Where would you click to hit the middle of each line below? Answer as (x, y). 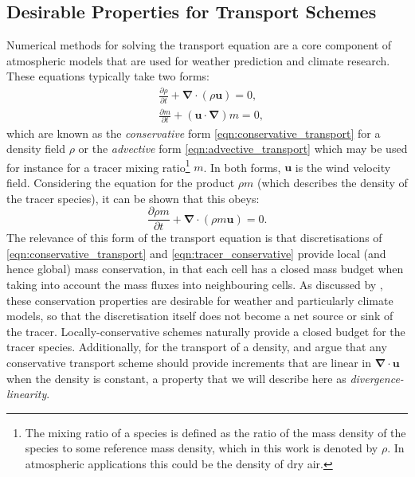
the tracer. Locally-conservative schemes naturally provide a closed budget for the (206, 331)
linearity (27, 394)
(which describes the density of (332, 182)
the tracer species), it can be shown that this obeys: (133, 198)
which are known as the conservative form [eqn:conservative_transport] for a (194, 133)
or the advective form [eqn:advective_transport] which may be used (243, 149)
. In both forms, (242, 167)
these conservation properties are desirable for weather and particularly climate (200, 300)
